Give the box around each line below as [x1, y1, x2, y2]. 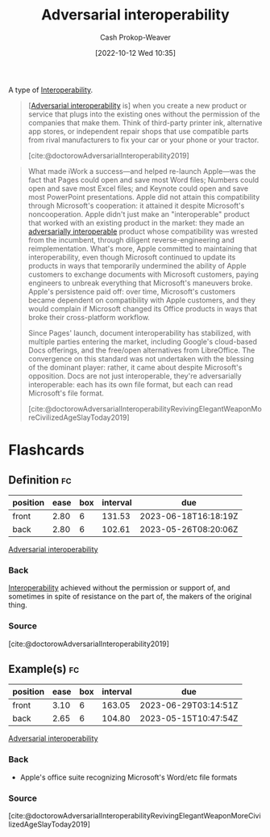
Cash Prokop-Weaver [99, 32, 172, 42]
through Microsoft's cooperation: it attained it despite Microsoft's [27, 201, 245, 210]
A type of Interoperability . [8, 85, 93, 95]
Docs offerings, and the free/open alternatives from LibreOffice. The [27, 345, 255, 355]
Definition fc [8, 473, 72, 487]
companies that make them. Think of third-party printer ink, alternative [27, 117, 263, 127]
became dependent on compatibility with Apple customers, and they [27, 295, 256, 305]
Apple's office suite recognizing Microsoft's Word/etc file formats [19, 772, 238, 782]
